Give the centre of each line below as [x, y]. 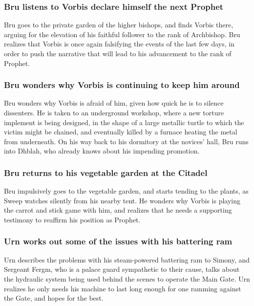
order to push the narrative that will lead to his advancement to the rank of [118, 53]
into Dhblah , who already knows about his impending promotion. [102, 151]
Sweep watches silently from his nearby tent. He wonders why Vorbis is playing [122, 200]
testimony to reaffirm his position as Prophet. [72, 219]
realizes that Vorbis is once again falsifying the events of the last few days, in [119, 44]
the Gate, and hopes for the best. [54, 298]
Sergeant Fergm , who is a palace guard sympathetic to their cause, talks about [122, 269]
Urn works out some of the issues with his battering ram [118, 241]
